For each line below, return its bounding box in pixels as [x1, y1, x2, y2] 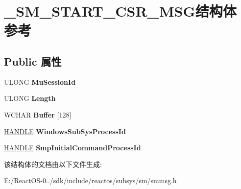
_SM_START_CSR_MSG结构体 [4, 1, 237, 21]
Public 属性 [4, 53, 62, 69]
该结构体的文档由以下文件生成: [4, 159, 102, 169]
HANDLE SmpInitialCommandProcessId [4, 142, 141, 153]
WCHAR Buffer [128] [4, 109, 72, 119]
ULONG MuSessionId [4, 76, 76, 87]
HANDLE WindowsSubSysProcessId [4, 126, 126, 136]
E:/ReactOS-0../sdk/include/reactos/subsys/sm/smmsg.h [4, 175, 177, 186]
